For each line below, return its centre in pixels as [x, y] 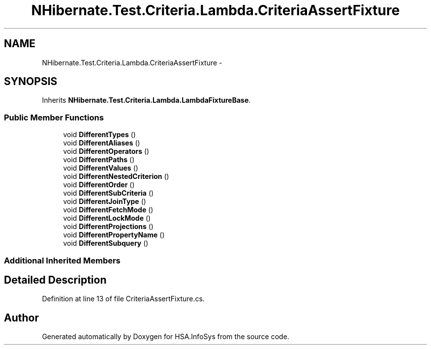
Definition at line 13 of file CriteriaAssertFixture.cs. [123, 299]
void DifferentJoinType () [105, 202]
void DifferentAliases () [102, 143]
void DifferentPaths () [99, 160]
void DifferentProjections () [108, 227]
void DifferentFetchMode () [108, 210]
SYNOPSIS [31, 82]
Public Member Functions [54, 117]
